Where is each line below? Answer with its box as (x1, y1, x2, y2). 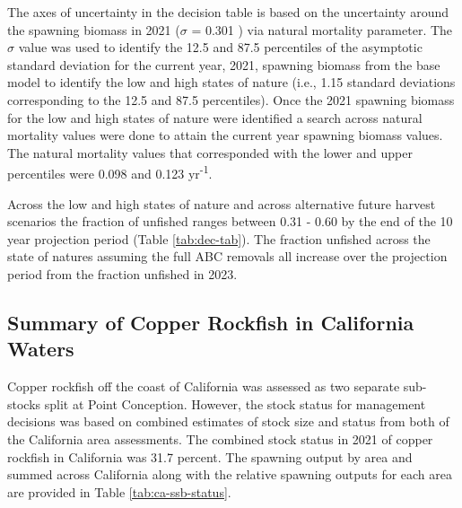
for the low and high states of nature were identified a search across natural (7, 108, 423, 127)
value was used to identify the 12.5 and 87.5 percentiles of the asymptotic (18, 38, 423, 57)
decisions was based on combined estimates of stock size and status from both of (7, 412, 449, 431)
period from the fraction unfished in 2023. (7, 264, 238, 283)
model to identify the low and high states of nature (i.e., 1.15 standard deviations (7, 73, 456, 92)
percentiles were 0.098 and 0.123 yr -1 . (7, 162, 213, 182)
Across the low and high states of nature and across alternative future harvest (7, 194, 436, 213)
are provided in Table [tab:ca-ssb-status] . (7, 482, 231, 501)
